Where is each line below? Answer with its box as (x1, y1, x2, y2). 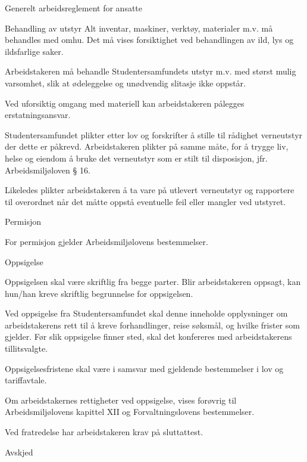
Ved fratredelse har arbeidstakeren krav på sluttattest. (5, 426, 203, 438)
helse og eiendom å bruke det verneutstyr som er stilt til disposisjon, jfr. (5, 151, 268, 164)
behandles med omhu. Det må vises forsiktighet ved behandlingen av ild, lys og (5, 33, 294, 46)
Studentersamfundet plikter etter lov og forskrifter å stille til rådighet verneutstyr (5, 128, 303, 141)
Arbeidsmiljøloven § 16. (5, 163, 90, 176)
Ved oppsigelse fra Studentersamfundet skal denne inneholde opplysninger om (5, 307, 288, 320)
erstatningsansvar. (5, 108, 71, 121)
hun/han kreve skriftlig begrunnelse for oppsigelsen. (5, 287, 193, 299)
